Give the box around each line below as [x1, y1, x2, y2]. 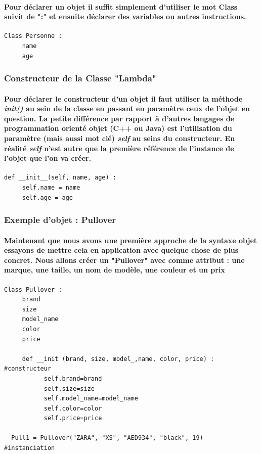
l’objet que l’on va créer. [4, 153, 92, 163]
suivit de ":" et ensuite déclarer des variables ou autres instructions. [4, 11, 246, 22]
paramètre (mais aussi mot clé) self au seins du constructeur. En [4, 132, 235, 143]
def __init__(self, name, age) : [4, 174, 116, 181]
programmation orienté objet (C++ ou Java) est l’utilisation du [4, 123, 232, 133]
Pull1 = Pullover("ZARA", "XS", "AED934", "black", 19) [11, 434, 203, 442]
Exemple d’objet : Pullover [4, 213, 116, 226]
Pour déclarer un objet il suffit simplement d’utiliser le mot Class [4, 1, 238, 12]
